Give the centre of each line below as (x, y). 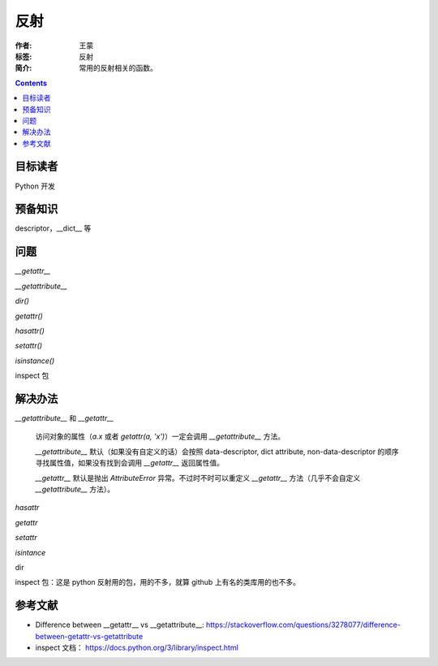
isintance (30, 552)
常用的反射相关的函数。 (118, 68)
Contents (31, 83)
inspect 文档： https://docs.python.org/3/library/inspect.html (137, 648)
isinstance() (35, 361)
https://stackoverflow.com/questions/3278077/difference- (303, 625)
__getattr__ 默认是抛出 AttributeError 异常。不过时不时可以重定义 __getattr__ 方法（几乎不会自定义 (198, 478)
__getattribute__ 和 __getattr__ (64, 418)
